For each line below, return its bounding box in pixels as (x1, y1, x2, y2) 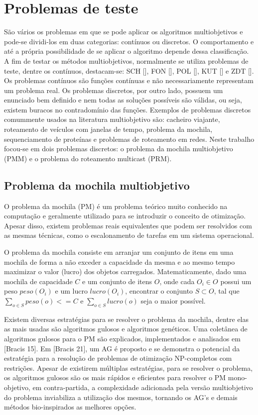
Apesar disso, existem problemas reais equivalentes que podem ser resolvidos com (4, 220, 252, 230)
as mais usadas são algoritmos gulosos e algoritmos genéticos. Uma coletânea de (4, 323, 248, 334)
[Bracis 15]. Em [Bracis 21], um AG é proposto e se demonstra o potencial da (4, 343, 240, 353)
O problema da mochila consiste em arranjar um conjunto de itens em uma (4, 247, 234, 257)
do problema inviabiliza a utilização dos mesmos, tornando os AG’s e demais (4, 392, 238, 402)
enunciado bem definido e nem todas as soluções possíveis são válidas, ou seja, (4, 95, 242, 105)
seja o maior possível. (140, 295, 206, 306)
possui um (220, 276, 252, 286)
